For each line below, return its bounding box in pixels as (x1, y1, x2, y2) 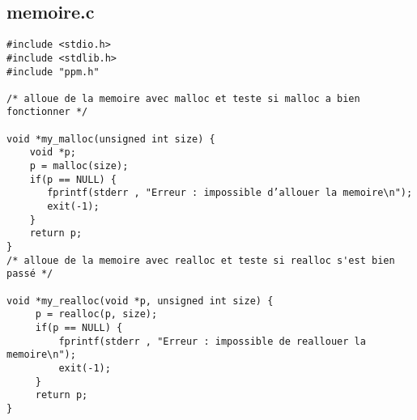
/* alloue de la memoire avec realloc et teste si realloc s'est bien (6, 254, 395, 266)
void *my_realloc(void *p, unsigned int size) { (6, 295, 274, 307)
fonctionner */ (6, 106, 88, 118)
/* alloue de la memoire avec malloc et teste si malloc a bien (6, 92, 360, 104)
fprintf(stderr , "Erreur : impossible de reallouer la (58, 335, 366, 347)
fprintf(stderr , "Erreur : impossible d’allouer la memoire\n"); (47, 187, 413, 199)
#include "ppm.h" (6, 66, 100, 78)
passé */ (6, 268, 53, 280)
